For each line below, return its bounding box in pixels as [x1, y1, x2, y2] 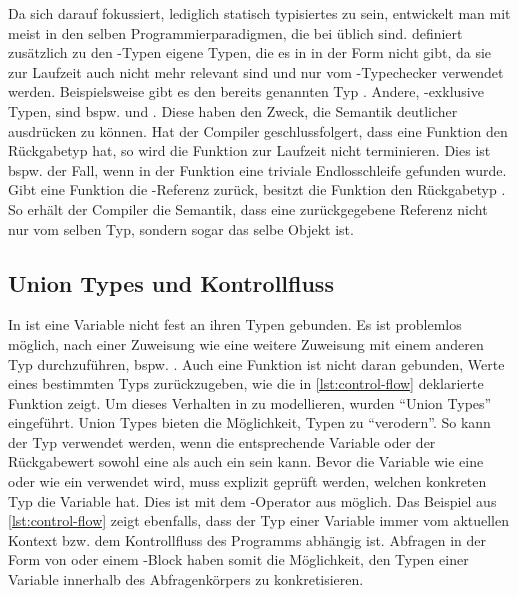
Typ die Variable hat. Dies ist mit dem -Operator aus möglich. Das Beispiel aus [8, 490, 497, 511]
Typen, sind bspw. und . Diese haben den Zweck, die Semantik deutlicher [8, 100, 458, 121]
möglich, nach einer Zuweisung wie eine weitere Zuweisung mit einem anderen [8, 333, 484, 354]
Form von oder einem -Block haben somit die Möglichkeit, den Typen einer [8, 549, 469, 570]
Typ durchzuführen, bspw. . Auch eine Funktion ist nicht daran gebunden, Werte [8, 353, 505, 374]
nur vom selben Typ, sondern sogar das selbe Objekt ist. [8, 218, 354, 239]
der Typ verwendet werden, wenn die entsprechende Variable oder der [8, 431, 436, 452]
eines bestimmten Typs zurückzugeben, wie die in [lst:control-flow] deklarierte [8, 373, 484, 394]
